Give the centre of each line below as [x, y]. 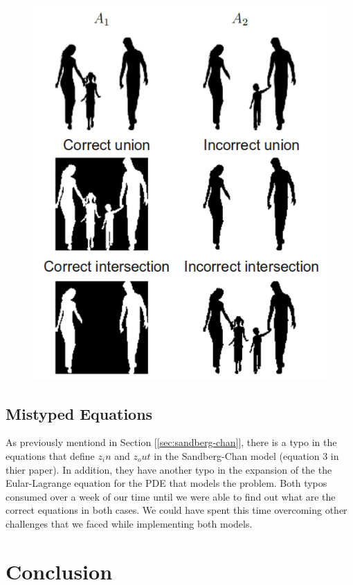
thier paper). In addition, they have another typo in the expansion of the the [169, 469]
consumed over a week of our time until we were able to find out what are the [171, 496]
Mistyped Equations [79, 413]
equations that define [50, 456]
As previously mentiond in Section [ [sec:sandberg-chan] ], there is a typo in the [171, 442]
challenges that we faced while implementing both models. [129, 523]
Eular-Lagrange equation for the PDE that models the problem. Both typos [166, 483]
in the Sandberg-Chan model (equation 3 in [246, 456]
